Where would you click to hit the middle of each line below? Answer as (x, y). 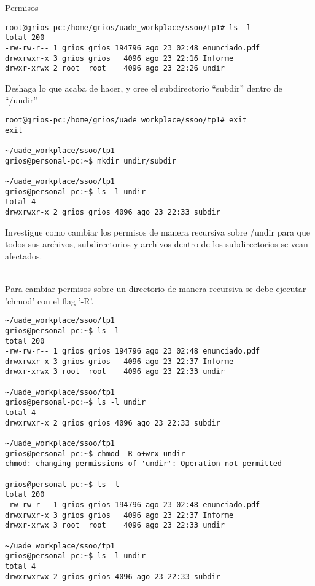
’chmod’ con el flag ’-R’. (49, 300)
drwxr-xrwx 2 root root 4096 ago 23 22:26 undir (115, 69)
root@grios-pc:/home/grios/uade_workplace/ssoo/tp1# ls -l (128, 27)
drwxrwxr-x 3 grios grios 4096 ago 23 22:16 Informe (119, 58)
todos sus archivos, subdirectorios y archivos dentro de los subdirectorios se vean (157, 244)
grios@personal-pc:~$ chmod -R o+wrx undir (95, 453)
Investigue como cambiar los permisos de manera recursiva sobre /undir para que (157, 232)
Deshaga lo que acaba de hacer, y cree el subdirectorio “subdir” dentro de (144, 88)
